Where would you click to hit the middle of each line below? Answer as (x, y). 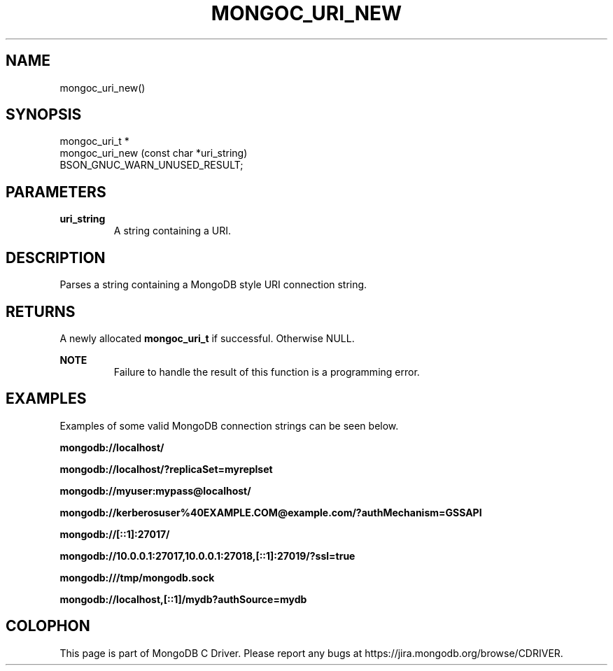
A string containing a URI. (172, 231)
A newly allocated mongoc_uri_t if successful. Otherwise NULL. (207, 338)
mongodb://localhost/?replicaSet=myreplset (166, 469)
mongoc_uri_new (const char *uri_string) (154, 153)
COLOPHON (48, 626)
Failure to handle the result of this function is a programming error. (267, 372)
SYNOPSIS (44, 115)
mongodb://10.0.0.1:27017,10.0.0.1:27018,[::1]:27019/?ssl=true (207, 556)
